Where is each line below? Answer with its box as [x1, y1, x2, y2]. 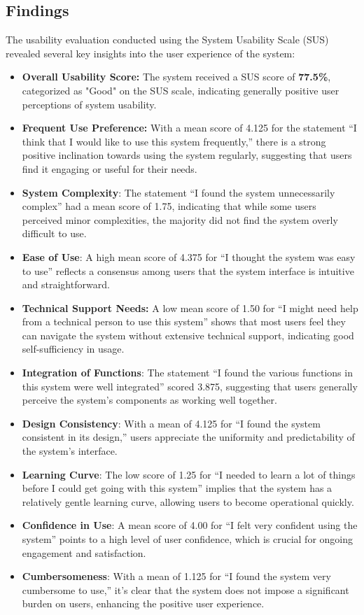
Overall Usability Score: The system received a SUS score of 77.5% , [22, 69, 331, 84]
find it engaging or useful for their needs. [22, 161, 197, 176]
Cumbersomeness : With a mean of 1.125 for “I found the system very [22, 569, 331, 584]
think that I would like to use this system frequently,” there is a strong [22, 134, 326, 148]
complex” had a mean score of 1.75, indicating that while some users [22, 199, 316, 213]
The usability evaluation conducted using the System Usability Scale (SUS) [6, 32, 329, 47]
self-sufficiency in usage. [22, 341, 125, 356]
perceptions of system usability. [22, 97, 157, 111]
